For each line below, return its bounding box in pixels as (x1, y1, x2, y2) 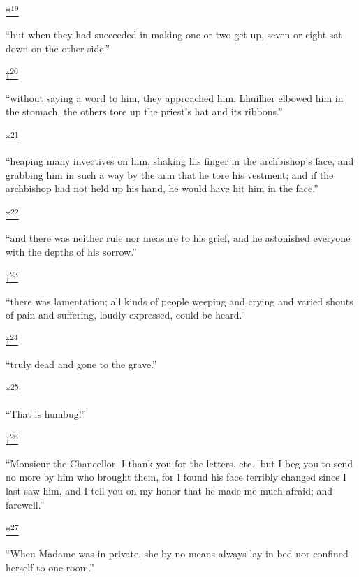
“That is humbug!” (6, 406, 87, 421)
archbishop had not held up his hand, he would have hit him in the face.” (6, 181, 318, 196)
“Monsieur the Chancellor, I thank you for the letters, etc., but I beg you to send (6, 455, 353, 470)
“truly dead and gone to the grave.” (6, 357, 157, 372)
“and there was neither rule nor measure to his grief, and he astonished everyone (6, 231, 351, 245)
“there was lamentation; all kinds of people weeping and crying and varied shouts (6, 293, 353, 308)
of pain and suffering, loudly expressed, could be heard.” (6, 307, 245, 322)
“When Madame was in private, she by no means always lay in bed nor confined (6, 546, 349, 561)
